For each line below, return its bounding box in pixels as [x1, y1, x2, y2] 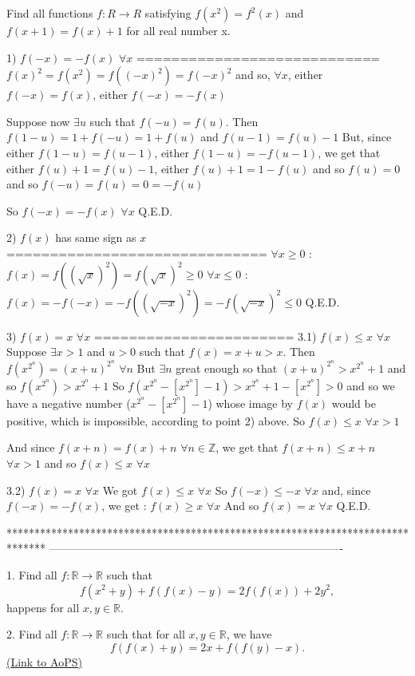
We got [102, 481, 138, 498]
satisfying [144, 5, 192, 21]
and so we [346, 377, 395, 393]
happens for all [6, 599, 80, 615]
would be [331, 394, 376, 411]
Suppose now [6, 113, 70, 129]
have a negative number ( [6, 394, 131, 411]
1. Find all [6, 566, 57, 583]
